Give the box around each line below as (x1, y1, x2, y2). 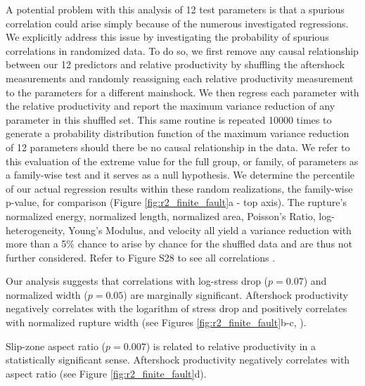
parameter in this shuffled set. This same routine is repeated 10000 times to (6, 112, 332, 127)
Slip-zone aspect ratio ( (6, 338, 106, 353)
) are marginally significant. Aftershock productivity (123, 287, 348, 302)
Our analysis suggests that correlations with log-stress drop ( (6, 274, 269, 288)
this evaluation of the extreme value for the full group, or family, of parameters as (6, 153, 359, 168)
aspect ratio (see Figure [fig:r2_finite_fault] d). (6, 366, 207, 380)
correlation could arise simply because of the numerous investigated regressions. (6, 15, 349, 30)
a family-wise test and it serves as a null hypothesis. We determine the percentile (6, 167, 355, 182)
